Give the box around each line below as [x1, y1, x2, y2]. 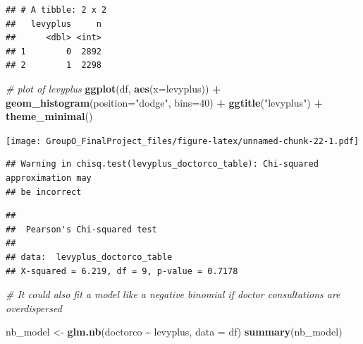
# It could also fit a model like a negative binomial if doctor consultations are [6, 287, 340, 302]
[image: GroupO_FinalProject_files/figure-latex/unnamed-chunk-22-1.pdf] [6, 136, 359, 146]
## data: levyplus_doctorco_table [6, 251, 173, 262]
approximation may [6, 173, 92, 183]
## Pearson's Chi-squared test [6, 224, 157, 235]
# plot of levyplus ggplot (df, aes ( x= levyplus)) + [6, 81, 221, 95]
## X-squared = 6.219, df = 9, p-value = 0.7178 [6, 266, 238, 276]
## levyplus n [6, 18, 102, 29]
